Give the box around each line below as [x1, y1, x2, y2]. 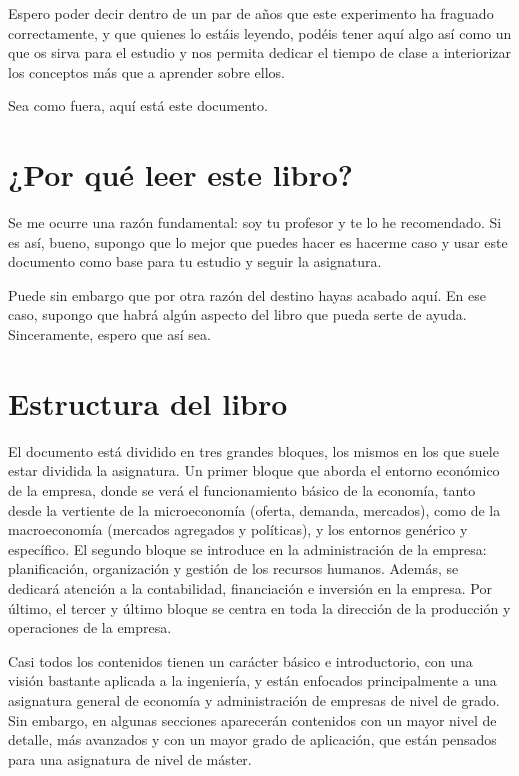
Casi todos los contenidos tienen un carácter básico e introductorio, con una [8, 650, 473, 671]
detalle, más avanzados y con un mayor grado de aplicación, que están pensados [8, 729, 497, 750]
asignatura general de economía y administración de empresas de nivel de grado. [8, 689, 500, 710]
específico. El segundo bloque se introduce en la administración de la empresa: [8, 538, 487, 559]
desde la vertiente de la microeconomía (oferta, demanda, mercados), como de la [8, 499, 501, 520]
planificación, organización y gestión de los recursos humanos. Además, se [8, 558, 459, 579]
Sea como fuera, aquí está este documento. [8, 95, 268, 116]
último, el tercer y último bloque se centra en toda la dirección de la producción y [8, 597, 511, 618]
